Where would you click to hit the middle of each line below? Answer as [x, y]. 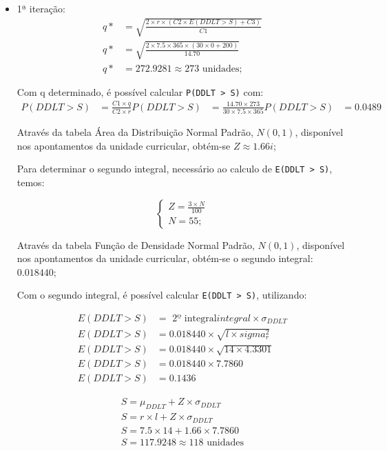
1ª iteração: [41, 8]
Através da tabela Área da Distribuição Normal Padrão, [135, 132]
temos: [31, 182]
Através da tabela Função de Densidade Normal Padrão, [136, 244]
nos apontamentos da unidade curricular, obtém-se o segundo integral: [165, 258]
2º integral [195, 318]
